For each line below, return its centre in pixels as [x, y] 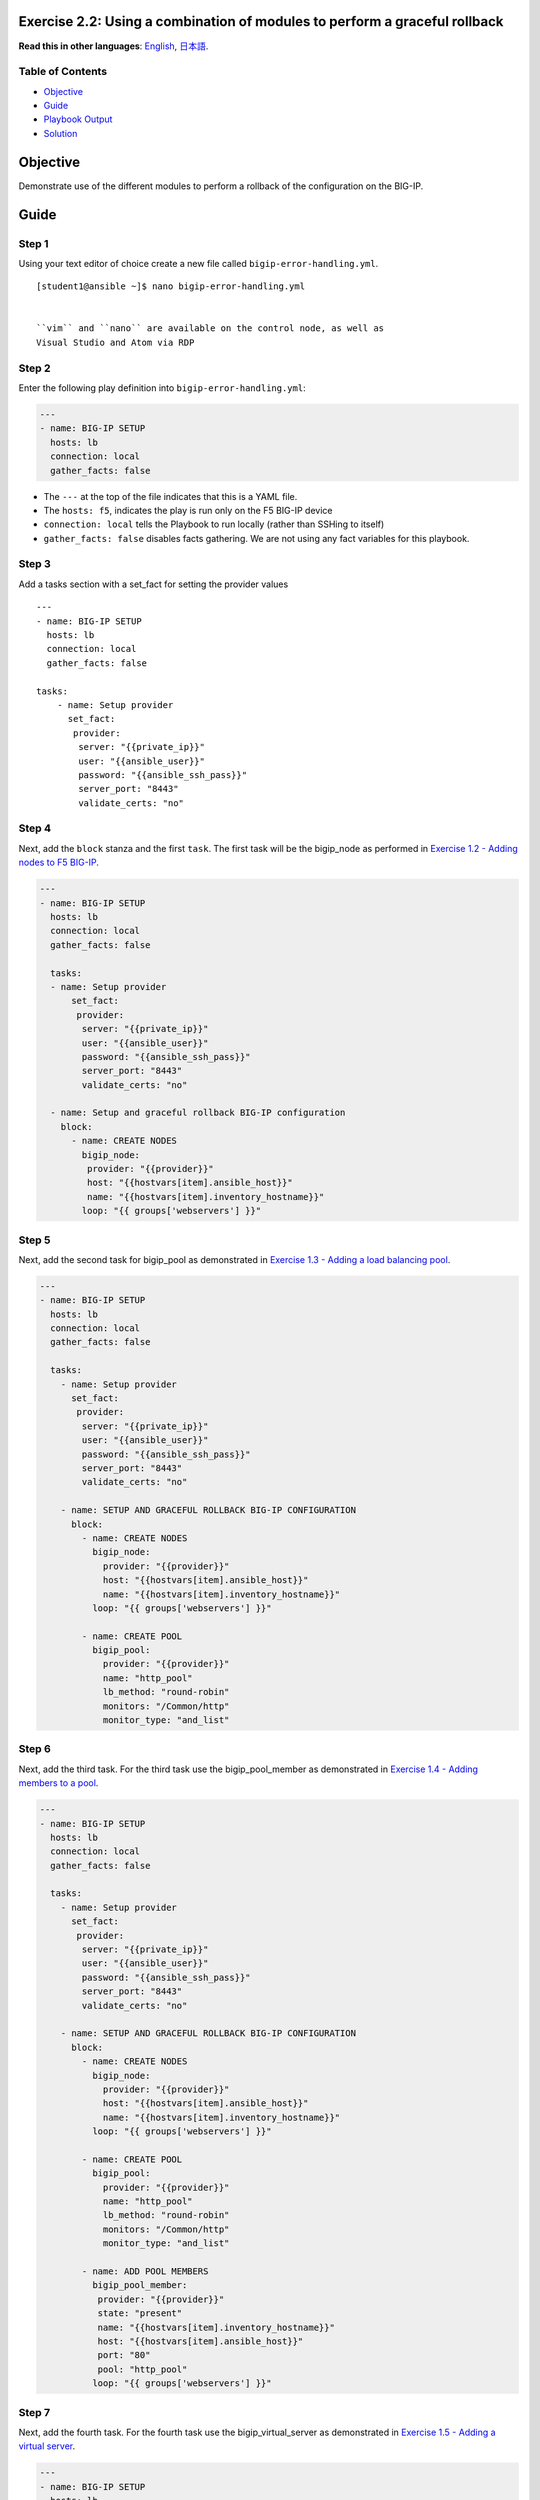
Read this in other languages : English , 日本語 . [113, 46]
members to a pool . [58, 1783]
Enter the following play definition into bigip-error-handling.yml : [162, 387]
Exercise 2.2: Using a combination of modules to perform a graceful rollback [261, 21]
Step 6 [35, 1749]
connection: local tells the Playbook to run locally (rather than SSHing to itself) [214, 524]
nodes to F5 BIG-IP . [59, 862]
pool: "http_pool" [142, 2369]
